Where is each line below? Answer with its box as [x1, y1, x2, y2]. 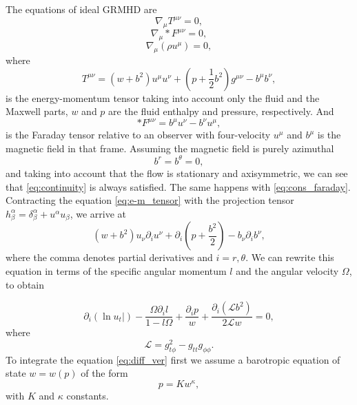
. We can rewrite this [245, 250, 334, 264]
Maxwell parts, [6, 104, 68, 118]
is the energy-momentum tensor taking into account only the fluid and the [6, 90, 320, 105]
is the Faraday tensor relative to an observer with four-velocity [6, 127, 271, 142]
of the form [81, 366, 128, 380]
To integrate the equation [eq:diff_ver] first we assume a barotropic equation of [6, 352, 340, 366]
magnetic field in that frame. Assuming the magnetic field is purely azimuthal [6, 141, 334, 155]
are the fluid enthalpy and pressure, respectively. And [108, 104, 334, 118]
